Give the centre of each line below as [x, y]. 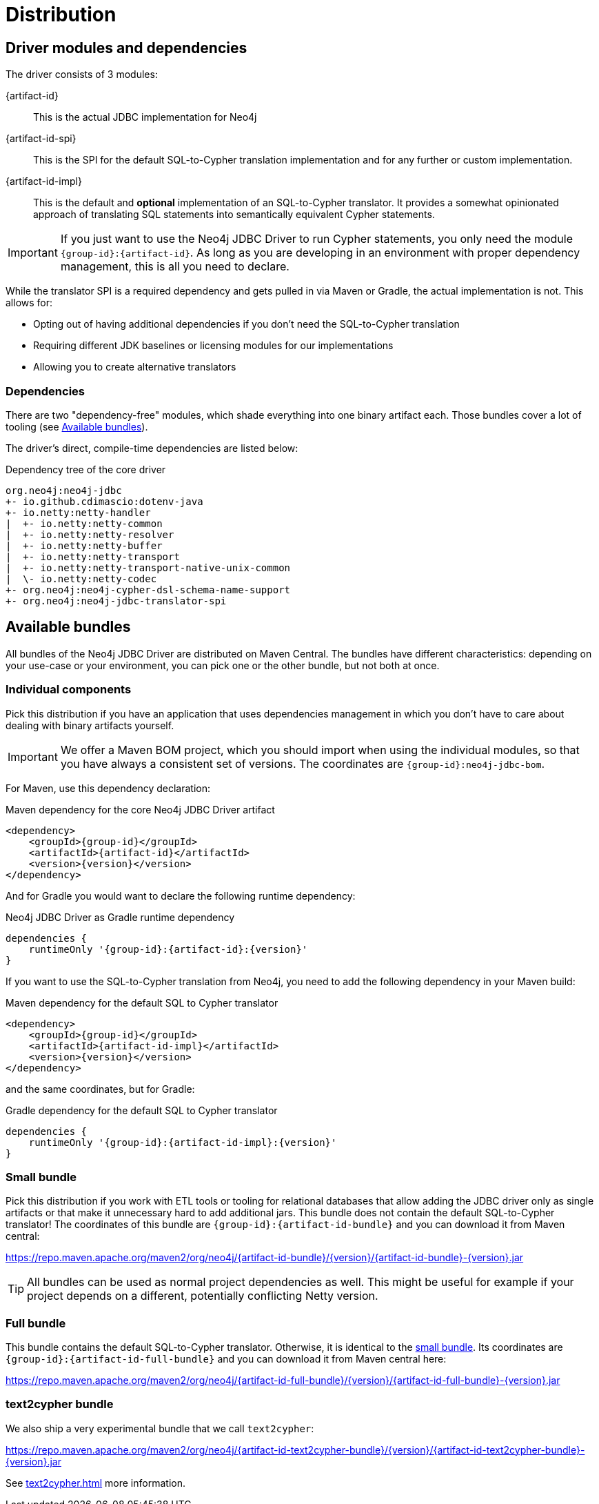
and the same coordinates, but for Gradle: [100, 1089]
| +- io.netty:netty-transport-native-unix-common [148, 567]
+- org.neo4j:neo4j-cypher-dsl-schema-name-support [148, 590]
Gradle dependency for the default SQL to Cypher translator [142, 1110]
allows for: [29, 303]
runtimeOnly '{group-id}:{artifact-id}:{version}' [168, 949]
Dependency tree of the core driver [86, 469]
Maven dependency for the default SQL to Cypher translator [142, 1002]
